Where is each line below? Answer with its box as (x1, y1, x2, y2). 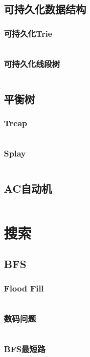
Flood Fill (4, 282, 44, 294)
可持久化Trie (4, 27, 52, 39)
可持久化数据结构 (4, 1, 86, 17)
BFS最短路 (4, 343, 45, 355)
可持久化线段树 (4, 57, 60, 69)
